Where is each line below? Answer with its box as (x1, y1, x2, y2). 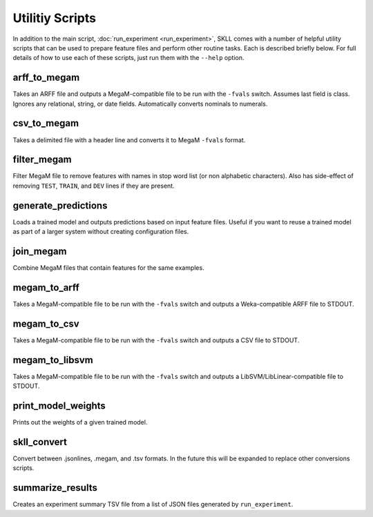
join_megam (12, 245, 67, 257)
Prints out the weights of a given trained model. (12, 418, 148, 427)
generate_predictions (12, 199, 108, 211)
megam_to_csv (12, 318, 79, 329)
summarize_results (12, 482, 98, 494)
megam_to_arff (12, 282, 79, 293)
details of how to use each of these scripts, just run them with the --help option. (12, 54, 245, 62)
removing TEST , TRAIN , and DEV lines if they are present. (12, 182, 175, 190)
